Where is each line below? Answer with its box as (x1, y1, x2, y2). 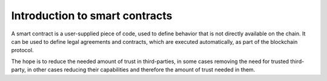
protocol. (11, 47, 34, 54)
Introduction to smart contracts (11, 9, 173, 22)
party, (11, 66, 27, 73)
